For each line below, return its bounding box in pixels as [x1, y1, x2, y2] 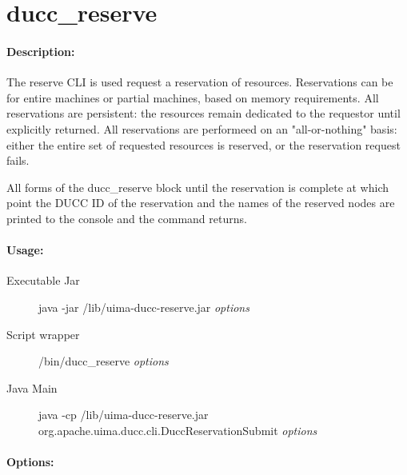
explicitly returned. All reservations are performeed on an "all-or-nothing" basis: [6, 120, 397, 137]
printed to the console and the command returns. [6, 210, 247, 226]
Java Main [6, 379, 58, 396]
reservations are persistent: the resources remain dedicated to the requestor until [6, 105, 401, 122]
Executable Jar [6, 272, 80, 289]
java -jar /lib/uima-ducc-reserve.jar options [38, 298, 249, 315]
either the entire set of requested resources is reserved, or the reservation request [6, 136, 401, 153]
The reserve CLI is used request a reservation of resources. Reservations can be [6, 74, 393, 90]
